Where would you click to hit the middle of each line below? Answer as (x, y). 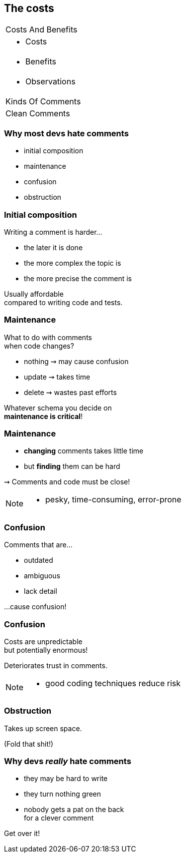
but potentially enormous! (46, 650)
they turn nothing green (63, 794)
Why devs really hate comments (68, 761)
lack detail (41, 591)
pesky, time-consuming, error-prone (113, 500)
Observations (50, 82)
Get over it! (22, 834)
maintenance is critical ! (44, 416)
